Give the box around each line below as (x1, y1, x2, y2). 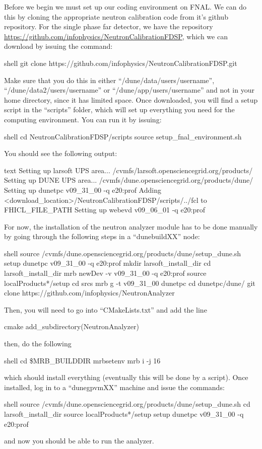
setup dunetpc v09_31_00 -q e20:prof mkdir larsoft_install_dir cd (4, 258, 211, 268)
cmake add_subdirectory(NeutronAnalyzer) (4, 321, 139, 332)
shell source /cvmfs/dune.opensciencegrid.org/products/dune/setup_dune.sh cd (4, 399, 250, 409)
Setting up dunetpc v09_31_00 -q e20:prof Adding (4, 184, 161, 195)
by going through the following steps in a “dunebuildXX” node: (4, 231, 200, 242)
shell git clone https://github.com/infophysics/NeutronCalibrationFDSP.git (4, 57, 237, 68)
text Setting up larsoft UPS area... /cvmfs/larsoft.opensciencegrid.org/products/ (4, 165, 253, 175)
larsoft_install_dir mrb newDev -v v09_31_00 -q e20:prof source (4, 268, 207, 278)
